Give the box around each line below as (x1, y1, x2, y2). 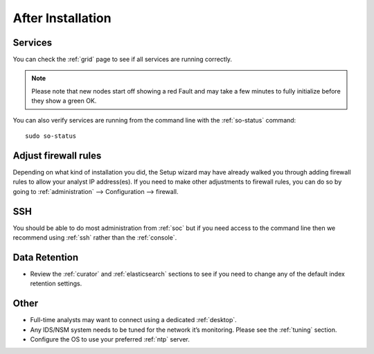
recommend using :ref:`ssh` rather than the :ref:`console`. (12, 233, 177, 242)
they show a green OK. (31, 97, 97, 105)
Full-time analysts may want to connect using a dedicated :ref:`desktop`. (30, 316, 237, 324)
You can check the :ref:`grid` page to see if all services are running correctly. (12, 55, 232, 64)
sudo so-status (25, 132, 77, 140)
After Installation (12, 10, 112, 26)
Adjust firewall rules (12, 150, 102, 161)
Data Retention (12, 251, 79, 263)
